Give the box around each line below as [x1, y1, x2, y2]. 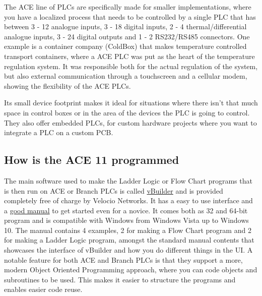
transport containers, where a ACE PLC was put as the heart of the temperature [4, 50, 255, 61]
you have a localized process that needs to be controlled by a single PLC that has [4, 11, 256, 22]
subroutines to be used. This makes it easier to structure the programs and [4, 274, 236, 284]
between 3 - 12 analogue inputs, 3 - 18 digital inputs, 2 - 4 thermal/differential [4, 21, 247, 32]
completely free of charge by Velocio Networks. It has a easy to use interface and [4, 195, 253, 206]
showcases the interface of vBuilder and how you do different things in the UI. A [4, 245, 253, 255]
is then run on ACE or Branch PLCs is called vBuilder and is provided [4, 185, 223, 196]
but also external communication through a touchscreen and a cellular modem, [4, 71, 247, 81]
